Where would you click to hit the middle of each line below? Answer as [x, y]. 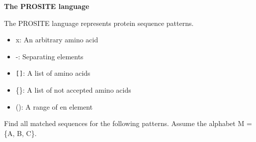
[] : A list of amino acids [53, 73]
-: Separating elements [49, 56]
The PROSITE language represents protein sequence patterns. [99, 23]
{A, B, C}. [20, 133]
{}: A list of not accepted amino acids [73, 90]
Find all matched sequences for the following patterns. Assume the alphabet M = [128, 123]
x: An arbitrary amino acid [57, 40]
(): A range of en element [54, 106]
